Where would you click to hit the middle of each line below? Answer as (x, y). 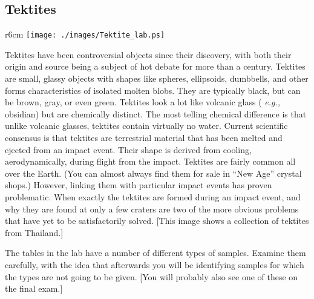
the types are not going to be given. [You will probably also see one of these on (152, 276)
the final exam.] (34, 288)
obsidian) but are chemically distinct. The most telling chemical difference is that (156, 113)
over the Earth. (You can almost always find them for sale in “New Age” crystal (153, 173)
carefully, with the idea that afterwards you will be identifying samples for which (155, 264)
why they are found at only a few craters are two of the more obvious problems (152, 209)
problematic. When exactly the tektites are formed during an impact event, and (153, 196)
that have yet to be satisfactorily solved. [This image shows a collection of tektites (157, 221)
